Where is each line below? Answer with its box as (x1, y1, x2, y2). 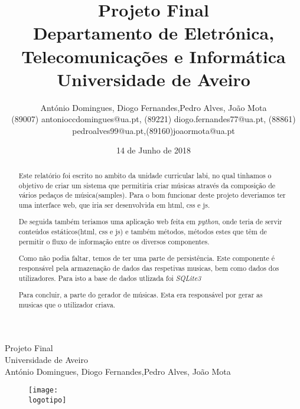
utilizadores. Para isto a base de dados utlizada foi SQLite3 (18, 273, 201, 283)
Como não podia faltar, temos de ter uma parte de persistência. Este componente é (18, 253, 275, 263)
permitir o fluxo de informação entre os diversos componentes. (18, 236, 210, 246)
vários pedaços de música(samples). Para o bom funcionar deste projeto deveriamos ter (18, 190, 286, 200)
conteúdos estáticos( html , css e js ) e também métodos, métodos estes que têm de (18, 227, 267, 237)
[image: (28, 386, 58, 395)
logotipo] (28, 395, 67, 404)
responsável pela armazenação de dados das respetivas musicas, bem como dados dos (18, 263, 279, 273)
